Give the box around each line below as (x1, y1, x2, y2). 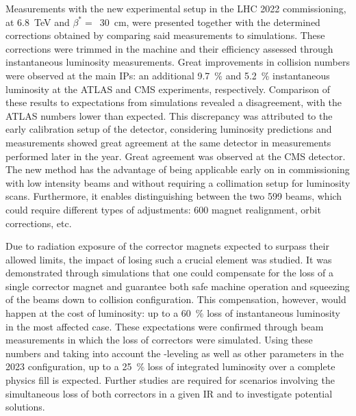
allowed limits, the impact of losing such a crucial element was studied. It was (5, 252, 332, 266)
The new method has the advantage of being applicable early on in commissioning (5, 162, 350, 177)
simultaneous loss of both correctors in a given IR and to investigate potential (5, 386, 333, 400)
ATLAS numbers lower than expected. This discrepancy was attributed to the (5, 108, 333, 122)
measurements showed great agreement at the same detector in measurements (5, 135, 331, 149)
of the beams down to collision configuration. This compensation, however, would (5, 292, 346, 307)
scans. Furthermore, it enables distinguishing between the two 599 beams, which (5, 189, 342, 203)
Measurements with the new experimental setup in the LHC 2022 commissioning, (5, 1, 346, 15)
